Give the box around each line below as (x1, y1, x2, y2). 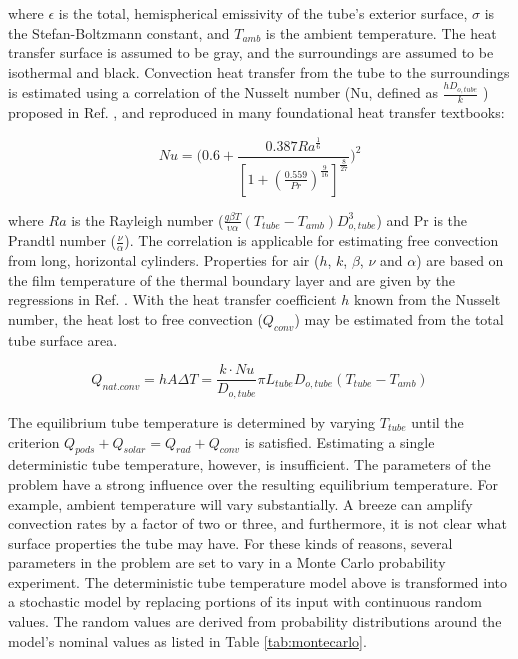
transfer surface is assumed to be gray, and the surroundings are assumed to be (8, 42, 494, 63)
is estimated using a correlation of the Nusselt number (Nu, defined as (8, 82, 438, 103)
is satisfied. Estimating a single (244, 431, 435, 452)
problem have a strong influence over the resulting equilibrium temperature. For (8, 473, 498, 494)
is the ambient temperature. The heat (265, 22, 497, 43)
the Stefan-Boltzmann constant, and (8, 22, 230, 43)
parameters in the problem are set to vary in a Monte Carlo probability (8, 552, 446, 573)
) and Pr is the (376, 209, 468, 230)
